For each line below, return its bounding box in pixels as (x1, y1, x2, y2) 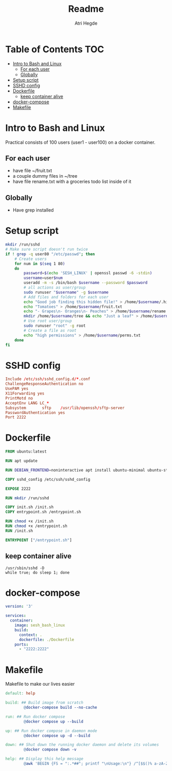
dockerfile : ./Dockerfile (18, 637, 74, 642)
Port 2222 (5, 415, 27, 420)
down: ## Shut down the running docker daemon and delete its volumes (5, 742, 159, 747)
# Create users (14, 256, 47, 261)
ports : (14, 642, 29, 647)
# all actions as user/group (24, 285, 86, 290)
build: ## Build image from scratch (5, 700, 83, 705)
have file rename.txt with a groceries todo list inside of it (12, 178, 132, 185)
